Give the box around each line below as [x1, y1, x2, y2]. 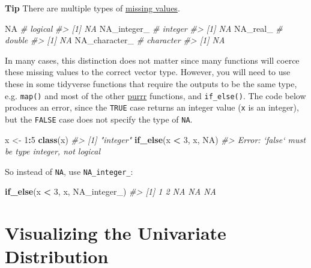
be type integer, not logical [5, 145, 101, 157]
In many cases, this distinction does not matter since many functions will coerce [5, 53, 300, 66]
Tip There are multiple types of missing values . [5, 2, 180, 14]
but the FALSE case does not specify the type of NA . [5, 112, 193, 125]
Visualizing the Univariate [5, 221, 226, 245]
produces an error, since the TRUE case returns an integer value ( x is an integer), [5, 101, 299, 114]
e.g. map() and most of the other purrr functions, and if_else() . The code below [5, 89, 306, 102]
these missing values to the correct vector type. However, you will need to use [5, 65, 291, 78]
